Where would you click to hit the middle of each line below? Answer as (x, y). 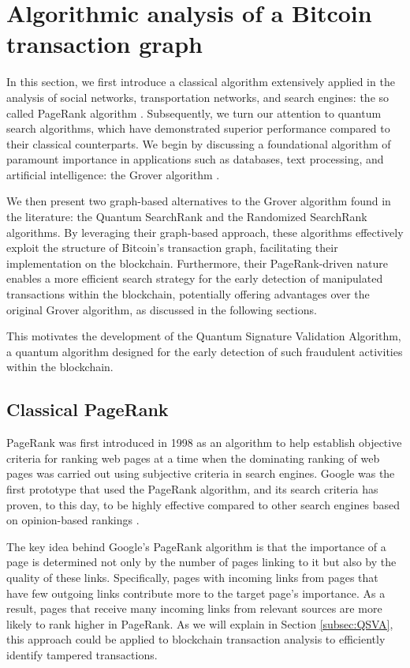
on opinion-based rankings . (73, 520)
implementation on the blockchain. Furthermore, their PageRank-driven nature (197, 263)
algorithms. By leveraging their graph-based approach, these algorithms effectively (205, 232)
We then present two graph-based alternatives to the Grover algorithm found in (199, 201)
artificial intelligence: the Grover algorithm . (113, 174)
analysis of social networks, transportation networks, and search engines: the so (198, 97)
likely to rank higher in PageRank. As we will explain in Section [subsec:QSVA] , (200, 623)
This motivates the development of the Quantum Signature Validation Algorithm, (204, 336)
